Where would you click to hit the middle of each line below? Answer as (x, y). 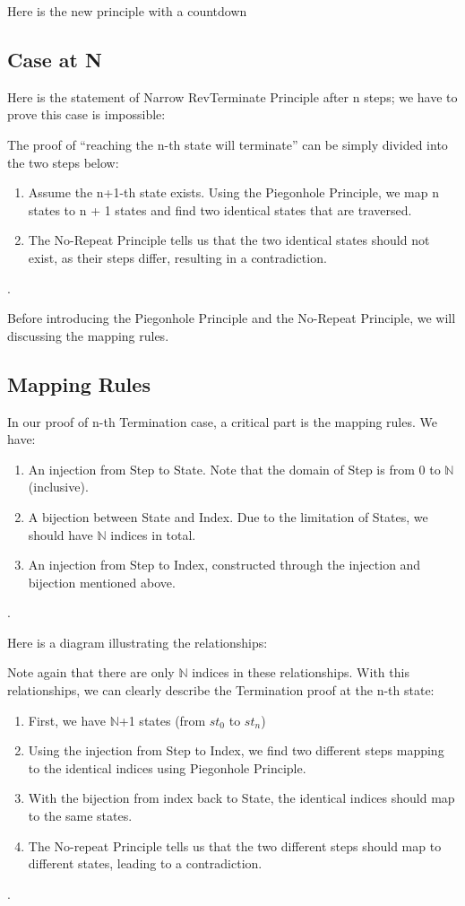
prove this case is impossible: (86, 114)
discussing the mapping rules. (88, 335)
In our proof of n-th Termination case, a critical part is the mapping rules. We (222, 421)
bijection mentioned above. (102, 582)
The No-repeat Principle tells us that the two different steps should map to (235, 845)
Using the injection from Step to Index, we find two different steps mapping (236, 750)
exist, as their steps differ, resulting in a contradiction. (177, 257)
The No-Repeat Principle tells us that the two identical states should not (229, 240)
